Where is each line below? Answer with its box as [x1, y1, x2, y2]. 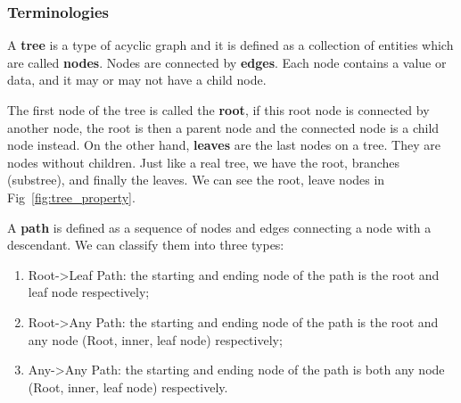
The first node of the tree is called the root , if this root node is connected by [7, 101, 430, 119]
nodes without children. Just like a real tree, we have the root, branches [7, 152, 400, 171]
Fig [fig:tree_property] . [7, 187, 136, 206]
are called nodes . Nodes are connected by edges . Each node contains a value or [7, 53, 447, 71]
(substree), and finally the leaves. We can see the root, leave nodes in [7, 170, 385, 189]
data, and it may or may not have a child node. [7, 70, 267, 89]
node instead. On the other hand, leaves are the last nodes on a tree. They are [7, 136, 440, 154]
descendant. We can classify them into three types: [7, 235, 284, 254]
